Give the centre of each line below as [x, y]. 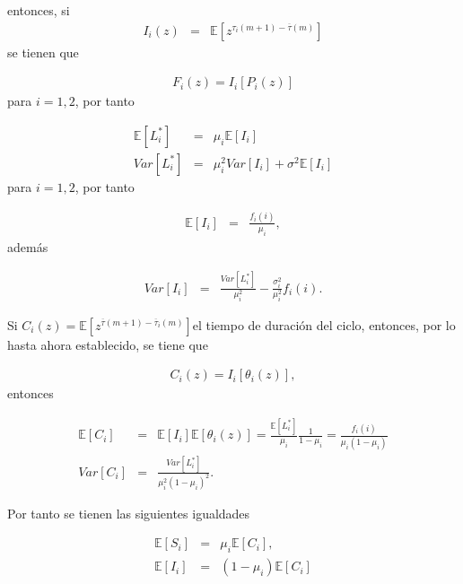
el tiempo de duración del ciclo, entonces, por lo [324, 324]
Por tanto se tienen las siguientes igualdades [129, 513]
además [28, 246]
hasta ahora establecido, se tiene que [108, 344]
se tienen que [43, 52]
